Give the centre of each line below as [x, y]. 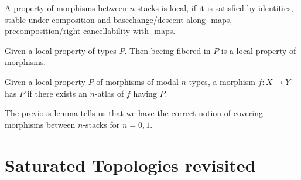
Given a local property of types [61, 50]
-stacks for [101, 124]
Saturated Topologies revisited [130, 164]
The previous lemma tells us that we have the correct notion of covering [134, 113]
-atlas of [109, 93]
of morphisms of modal [137, 81]
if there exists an [57, 93]
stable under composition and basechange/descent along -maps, [119, 19]
